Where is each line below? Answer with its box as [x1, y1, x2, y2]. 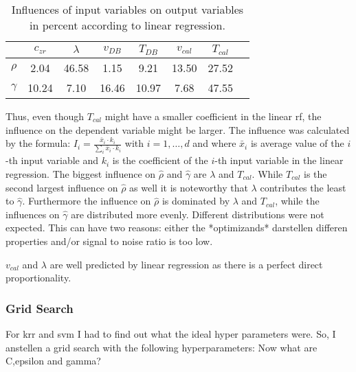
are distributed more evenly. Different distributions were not [71, 207, 324, 221]
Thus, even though [5, 108, 85, 123]
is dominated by [162, 194, 230, 208]
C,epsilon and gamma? [5, 353, 101, 368]
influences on [5, 207, 60, 221]
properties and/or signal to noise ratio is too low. [5, 233, 213, 248]
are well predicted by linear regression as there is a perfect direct [49, 257, 323, 271]
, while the [275, 194, 320, 208]
